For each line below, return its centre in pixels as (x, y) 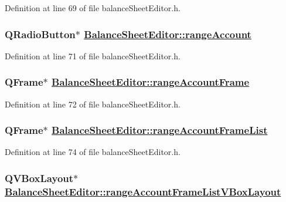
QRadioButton (40, 34)
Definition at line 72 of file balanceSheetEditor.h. (93, 104)
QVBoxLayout (39, 178)
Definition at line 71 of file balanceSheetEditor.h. (93, 55)
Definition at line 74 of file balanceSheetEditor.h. (93, 152)
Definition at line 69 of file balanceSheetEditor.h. (93, 8)
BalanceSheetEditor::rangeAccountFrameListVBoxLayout (143, 191)
